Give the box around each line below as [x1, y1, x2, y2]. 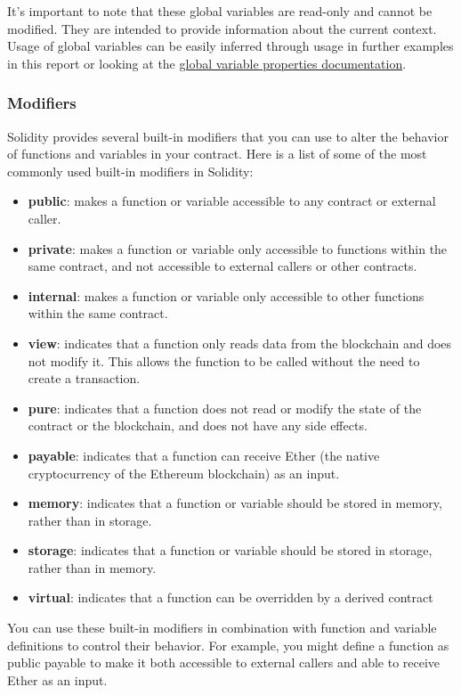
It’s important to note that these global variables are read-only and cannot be [7, 2, 433, 20]
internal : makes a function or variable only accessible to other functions [28, 286, 425, 305]
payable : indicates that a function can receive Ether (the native [28, 446, 380, 464]
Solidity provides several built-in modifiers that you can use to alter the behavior [7, 127, 449, 145]
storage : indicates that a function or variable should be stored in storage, [28, 541, 433, 560]
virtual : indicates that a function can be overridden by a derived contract [28, 588, 433, 607]
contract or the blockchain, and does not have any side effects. [28, 416, 368, 435]
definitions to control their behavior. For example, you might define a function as [7, 635, 449, 654]
